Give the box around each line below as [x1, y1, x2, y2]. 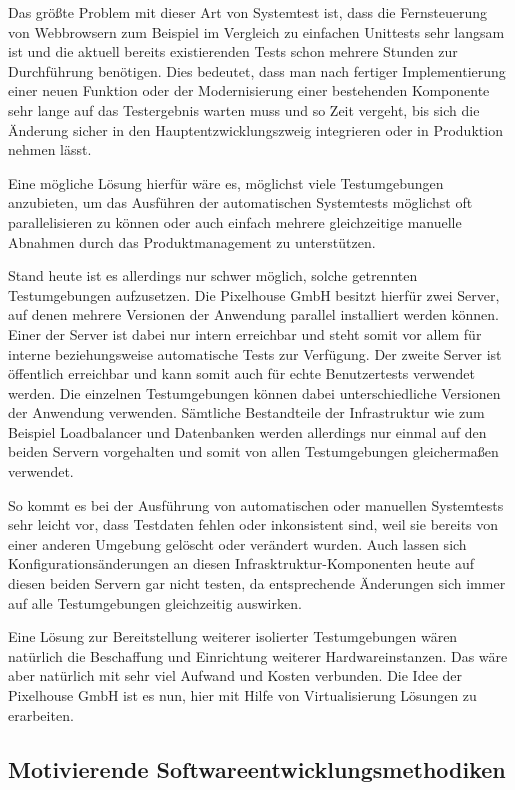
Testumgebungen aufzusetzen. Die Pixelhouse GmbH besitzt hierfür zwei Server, [8, 284, 500, 305]
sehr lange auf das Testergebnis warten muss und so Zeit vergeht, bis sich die [8, 99, 480, 120]
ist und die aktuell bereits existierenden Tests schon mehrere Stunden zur [8, 41, 458, 62]
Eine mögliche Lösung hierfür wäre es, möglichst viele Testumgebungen [8, 172, 444, 193]
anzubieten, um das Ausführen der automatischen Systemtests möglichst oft [8, 192, 473, 213]
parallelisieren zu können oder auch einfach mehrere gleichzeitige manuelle [8, 211, 462, 232]
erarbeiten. [8, 704, 74, 725]
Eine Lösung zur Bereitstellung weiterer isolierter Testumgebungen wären [8, 626, 458, 647]
